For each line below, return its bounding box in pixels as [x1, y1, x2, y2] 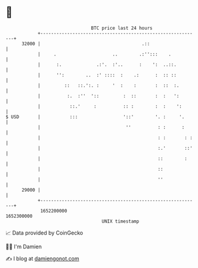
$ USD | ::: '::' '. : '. [5, 113, 185, 120]
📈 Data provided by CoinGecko [5, 229, 83, 236]
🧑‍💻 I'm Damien [5, 243, 42, 250]
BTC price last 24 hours [91, 25, 153, 31]
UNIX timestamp [101, 218, 140, 224]
